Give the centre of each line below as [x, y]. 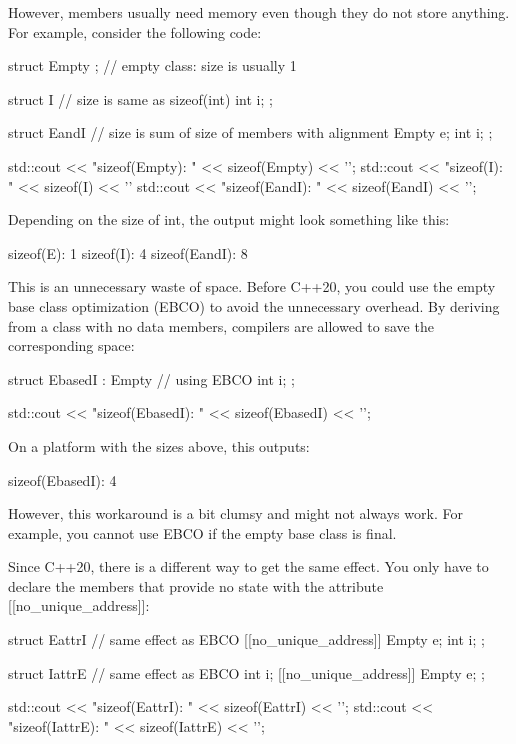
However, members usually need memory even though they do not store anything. [259, 12]
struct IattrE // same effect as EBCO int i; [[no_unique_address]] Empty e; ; [246, 672]
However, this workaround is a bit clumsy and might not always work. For [235, 513]
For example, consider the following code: [135, 31]
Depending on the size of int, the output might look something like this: [229, 219]
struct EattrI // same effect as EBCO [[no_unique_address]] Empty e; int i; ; [246, 639]
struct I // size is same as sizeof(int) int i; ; [140, 98]
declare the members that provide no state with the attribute [196, 585]
